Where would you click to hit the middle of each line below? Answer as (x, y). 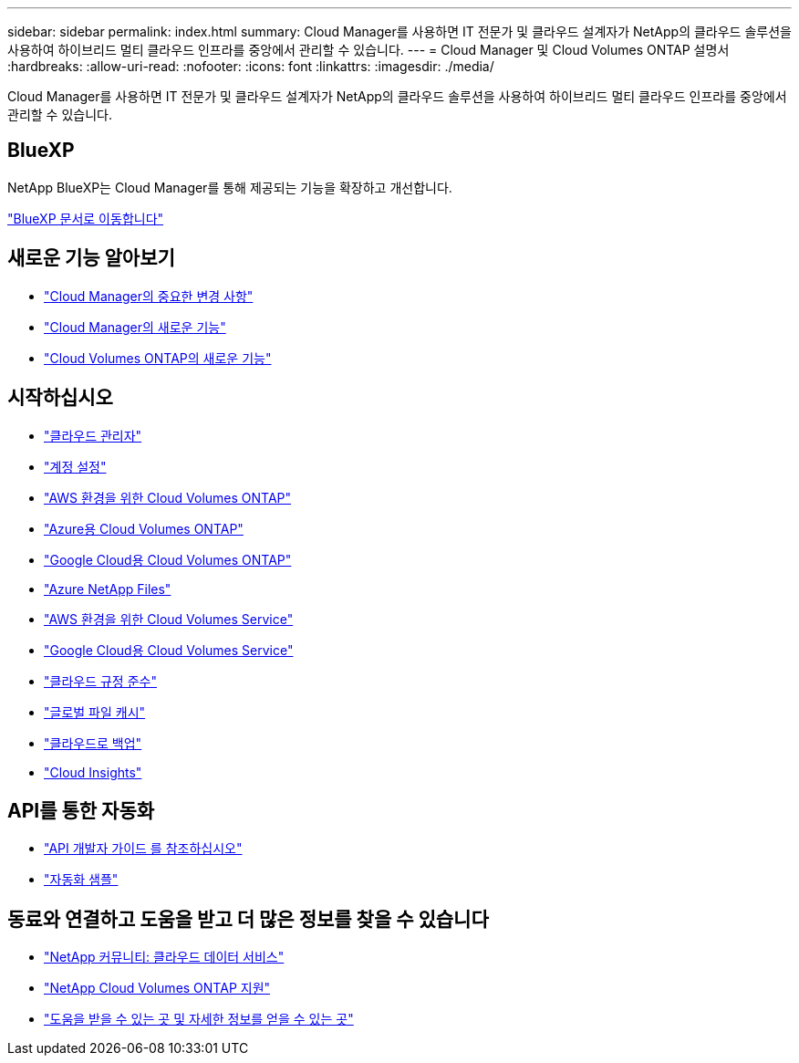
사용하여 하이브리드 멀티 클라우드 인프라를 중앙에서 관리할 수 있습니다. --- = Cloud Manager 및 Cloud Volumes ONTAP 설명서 (368, 50)
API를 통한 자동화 (81, 810)
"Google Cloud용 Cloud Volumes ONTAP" (168, 559)
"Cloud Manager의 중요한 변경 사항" (149, 296)
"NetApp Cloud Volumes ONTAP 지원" (157, 988)
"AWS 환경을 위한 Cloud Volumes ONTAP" (168, 497)
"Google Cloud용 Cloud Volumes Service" (169, 650)
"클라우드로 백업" (93, 743)
